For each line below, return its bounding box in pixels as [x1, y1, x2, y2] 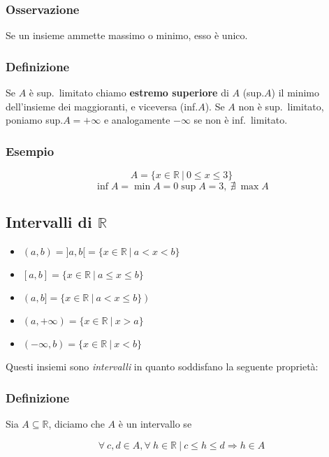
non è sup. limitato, [238, 99, 324, 113]
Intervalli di [6, 211, 92, 233]
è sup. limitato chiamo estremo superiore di [29, 85, 229, 100]
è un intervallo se [118, 416, 192, 431]
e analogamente [103, 113, 170, 127]
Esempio [6, 142, 54, 159]
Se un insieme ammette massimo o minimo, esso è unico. [6, 28, 248, 43]
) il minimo [271, 85, 320, 100]
